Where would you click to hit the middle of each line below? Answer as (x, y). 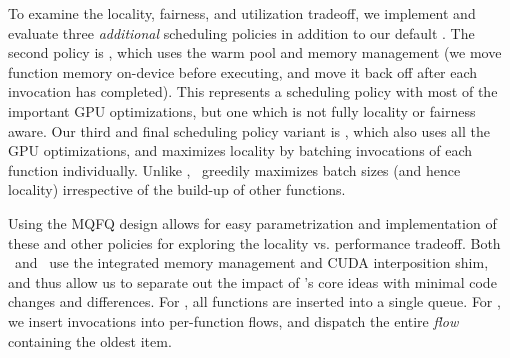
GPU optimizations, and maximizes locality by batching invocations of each (240, 150)
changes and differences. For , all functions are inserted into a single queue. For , (254, 301)
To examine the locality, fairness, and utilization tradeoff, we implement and (242, 13)
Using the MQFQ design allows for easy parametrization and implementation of (252, 222)
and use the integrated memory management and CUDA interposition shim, (251, 262)
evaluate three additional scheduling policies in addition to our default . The (241, 32)
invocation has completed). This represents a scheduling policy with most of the (253, 91)
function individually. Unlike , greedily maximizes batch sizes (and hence (234, 169)
